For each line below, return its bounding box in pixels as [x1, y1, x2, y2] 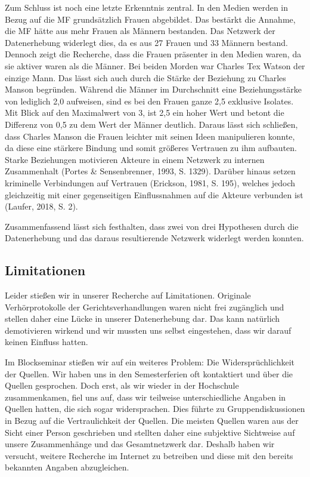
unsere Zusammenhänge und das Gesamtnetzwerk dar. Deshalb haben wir [5, 438, 275, 450]
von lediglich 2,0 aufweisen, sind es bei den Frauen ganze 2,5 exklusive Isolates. [5, 94, 294, 107]
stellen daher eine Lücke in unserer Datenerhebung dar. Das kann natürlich [5, 312, 280, 325]
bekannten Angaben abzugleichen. [5, 461, 129, 473]
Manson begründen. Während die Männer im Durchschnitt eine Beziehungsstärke [5, 83, 302, 96]
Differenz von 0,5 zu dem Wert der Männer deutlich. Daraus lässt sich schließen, [5, 118, 298, 130]
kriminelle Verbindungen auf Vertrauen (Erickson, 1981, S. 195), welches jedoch [5, 176, 296, 189]
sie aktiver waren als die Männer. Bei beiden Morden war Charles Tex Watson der [5, 59, 305, 72]
